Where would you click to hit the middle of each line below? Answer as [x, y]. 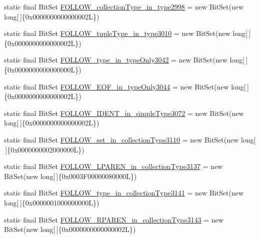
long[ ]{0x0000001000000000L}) [52, 202]
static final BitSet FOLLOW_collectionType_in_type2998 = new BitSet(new [124, 6]
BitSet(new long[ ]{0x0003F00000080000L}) [70, 176]
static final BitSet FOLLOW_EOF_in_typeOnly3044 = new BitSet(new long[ [125, 86]
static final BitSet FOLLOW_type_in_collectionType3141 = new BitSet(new [124, 193]
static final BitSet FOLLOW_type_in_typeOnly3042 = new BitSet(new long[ [124, 60]
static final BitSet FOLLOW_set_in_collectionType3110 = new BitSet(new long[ [130, 139]
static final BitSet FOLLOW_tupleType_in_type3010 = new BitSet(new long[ [126, 33]
